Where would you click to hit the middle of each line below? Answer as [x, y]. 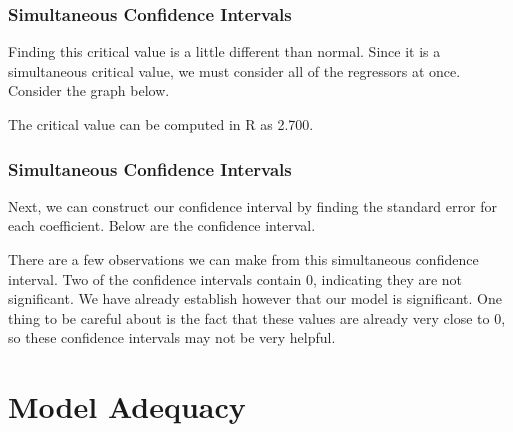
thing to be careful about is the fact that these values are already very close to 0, [257, 317]
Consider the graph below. [89, 90]
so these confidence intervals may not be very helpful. [172, 337]
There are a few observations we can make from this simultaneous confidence [243, 259]
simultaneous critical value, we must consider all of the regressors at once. [234, 70]
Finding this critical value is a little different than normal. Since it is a [224, 51]
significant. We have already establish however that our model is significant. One [255, 298]
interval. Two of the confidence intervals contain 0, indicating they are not [235, 278]
